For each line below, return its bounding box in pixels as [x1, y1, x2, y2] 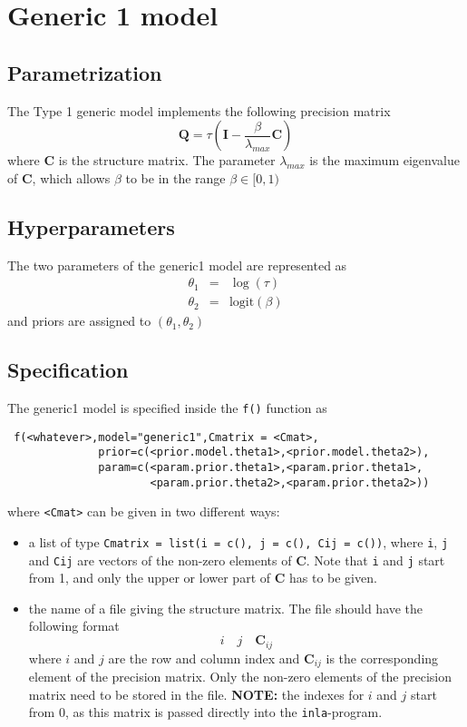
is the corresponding [326, 648, 439, 667]
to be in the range [125, 168, 226, 187]
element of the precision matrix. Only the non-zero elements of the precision [28, 666, 452, 685]
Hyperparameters [7, 212, 175, 241]
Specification [7, 356, 129, 384]
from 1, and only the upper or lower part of [28, 568, 271, 587]
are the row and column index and [108, 648, 300, 667]
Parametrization [7, 58, 162, 86]
